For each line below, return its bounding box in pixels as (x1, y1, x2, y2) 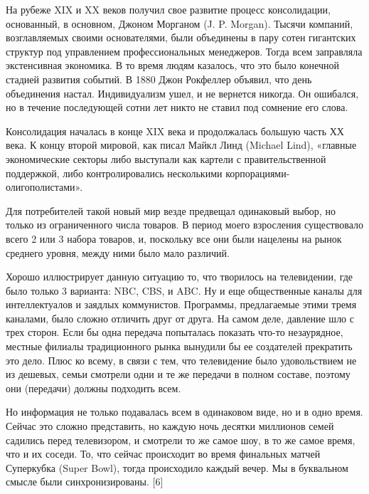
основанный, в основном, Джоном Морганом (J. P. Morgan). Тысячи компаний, (6, 16, 353, 31)
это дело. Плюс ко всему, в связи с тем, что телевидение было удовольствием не (6, 352, 357, 367)
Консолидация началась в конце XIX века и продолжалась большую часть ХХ (6, 123, 344, 138)
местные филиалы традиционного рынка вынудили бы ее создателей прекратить (6, 339, 353, 354)
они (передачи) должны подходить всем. (6, 380, 181, 395)
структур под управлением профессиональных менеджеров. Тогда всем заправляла (6, 43, 363, 58)
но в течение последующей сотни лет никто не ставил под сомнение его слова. (6, 100, 348, 115)
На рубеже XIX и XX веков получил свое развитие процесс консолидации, (6, 2, 331, 16)
